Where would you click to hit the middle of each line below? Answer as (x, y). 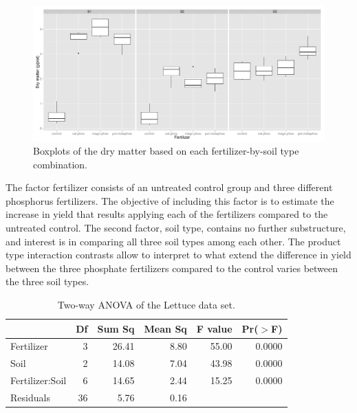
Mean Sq (165, 328)
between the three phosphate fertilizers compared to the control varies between (172, 268)
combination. (60, 164)
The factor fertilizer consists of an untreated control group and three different (169, 187)
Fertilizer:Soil (39, 380)
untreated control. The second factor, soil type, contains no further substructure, (176, 228)
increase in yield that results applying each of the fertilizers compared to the (167, 214)
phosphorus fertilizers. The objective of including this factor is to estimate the (170, 200)
